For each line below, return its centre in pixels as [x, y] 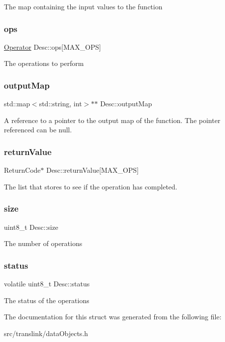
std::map [17, 104]
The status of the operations [47, 300]
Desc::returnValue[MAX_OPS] [93, 170]
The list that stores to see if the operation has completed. [91, 186]
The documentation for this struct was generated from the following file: [113, 317]
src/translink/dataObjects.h [46, 333]
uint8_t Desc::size [31, 227]
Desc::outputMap [126, 104]
